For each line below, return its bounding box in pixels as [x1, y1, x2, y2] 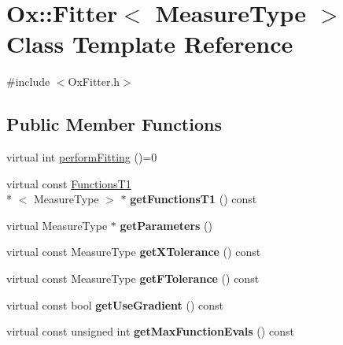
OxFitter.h [68, 73, 120, 90]
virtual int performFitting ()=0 [6, 149, 157, 165]
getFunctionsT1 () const [130, 191, 257, 207]
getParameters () [120, 217, 212, 233]
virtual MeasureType [6, 217, 108, 233]
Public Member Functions [6, 112, 222, 136]
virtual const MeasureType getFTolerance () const [6, 270, 260, 287]
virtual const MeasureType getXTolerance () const [6, 243, 261, 260]
